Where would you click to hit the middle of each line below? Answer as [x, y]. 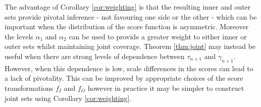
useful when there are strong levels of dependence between [95, 56]
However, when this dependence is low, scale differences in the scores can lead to [129, 68]
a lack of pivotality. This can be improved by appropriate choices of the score [124, 78]
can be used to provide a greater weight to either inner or [158, 36]
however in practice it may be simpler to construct [166, 88]
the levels [19, 36]
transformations [29, 88]
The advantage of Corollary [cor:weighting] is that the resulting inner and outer [128, 7]
